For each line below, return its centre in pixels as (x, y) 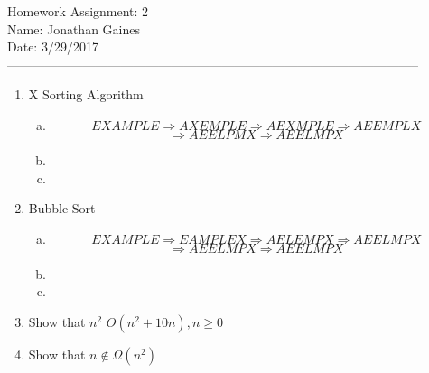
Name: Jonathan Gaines (74, 28)
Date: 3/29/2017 (53, 47)
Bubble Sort (62, 208)
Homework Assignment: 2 (78, 11)
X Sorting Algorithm (86, 94)
